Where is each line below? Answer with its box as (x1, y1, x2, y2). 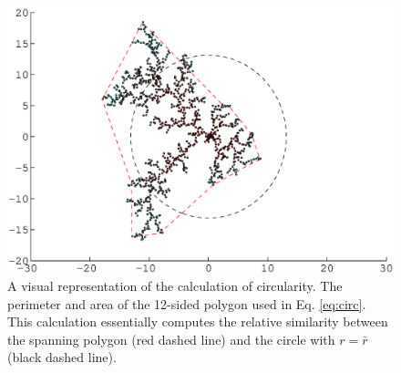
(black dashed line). (7, 347, 117, 367)
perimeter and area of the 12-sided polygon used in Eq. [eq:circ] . (7, 294, 366, 313)
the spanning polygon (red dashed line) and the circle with (7, 329, 335, 348)
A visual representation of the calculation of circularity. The (7, 276, 343, 295)
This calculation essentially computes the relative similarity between (7, 312, 388, 331)
